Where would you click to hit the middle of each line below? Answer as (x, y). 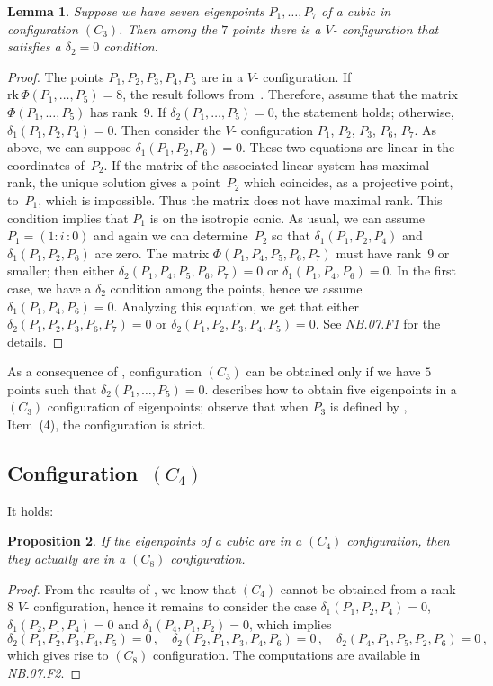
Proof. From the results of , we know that (122, 588)
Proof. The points (56, 76)
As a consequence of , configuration (105, 371)
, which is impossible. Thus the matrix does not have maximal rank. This (240, 199)
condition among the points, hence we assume (236, 288)
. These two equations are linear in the (349, 147)
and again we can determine (171, 235)
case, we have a (49, 288)
